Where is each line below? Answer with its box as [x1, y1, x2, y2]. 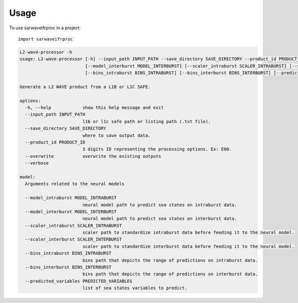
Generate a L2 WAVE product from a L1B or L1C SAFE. [19, 84, 151, 89]
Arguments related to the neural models [25, 181, 125, 187]
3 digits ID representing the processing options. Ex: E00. [82, 146, 232, 152]
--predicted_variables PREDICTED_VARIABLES [25, 278, 133, 284]
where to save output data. [82, 132, 151, 138]
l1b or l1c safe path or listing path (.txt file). [82, 119, 211, 124]
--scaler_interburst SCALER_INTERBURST [25, 237, 122, 242]
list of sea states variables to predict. [82, 285, 188, 291]
